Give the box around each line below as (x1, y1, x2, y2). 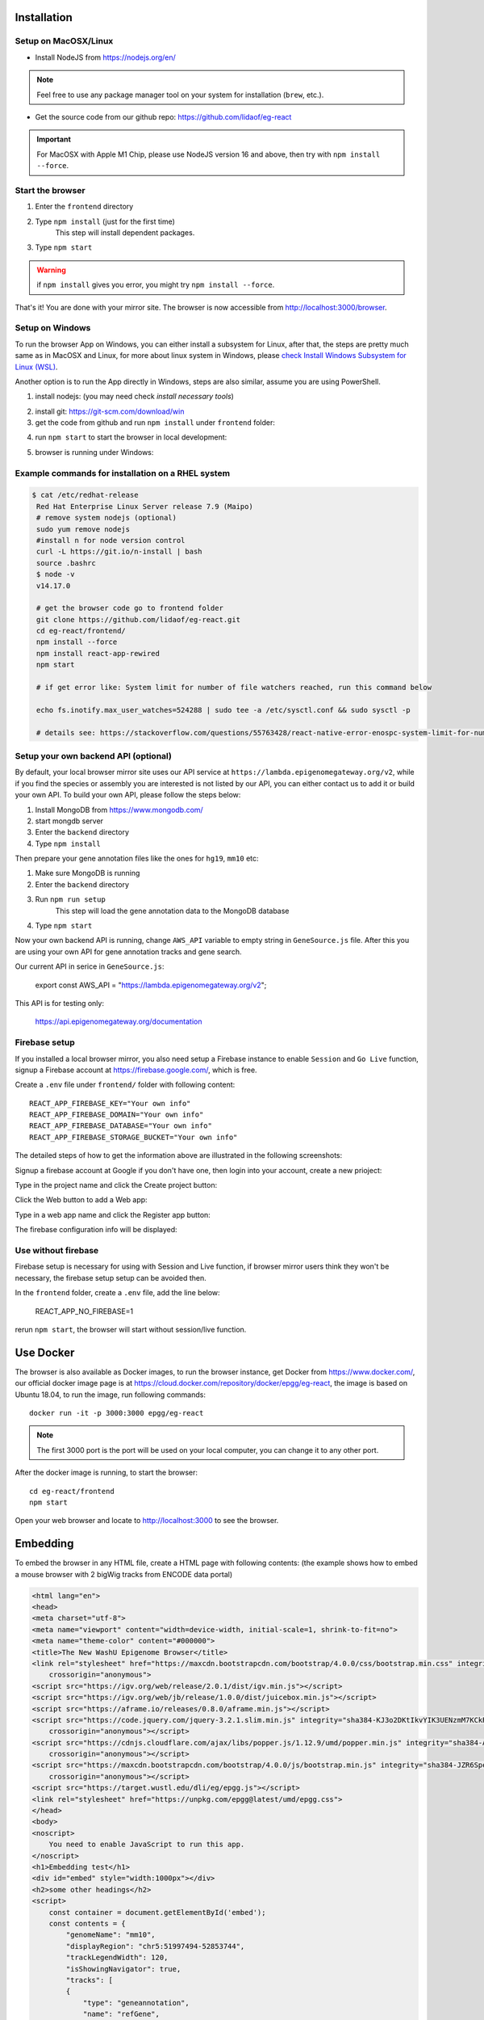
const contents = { (48, 1919, 127, 1928)
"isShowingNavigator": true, (65, 1964, 181, 1973)
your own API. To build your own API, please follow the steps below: (15, 790, 241, 800)
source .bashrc (36, 558, 97, 567)
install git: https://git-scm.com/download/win (35, 406, 185, 416)
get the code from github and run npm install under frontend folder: (35, 418, 276, 427)
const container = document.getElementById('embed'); (48, 1908, 266, 1917)
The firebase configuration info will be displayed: (15, 1225, 177, 1235)
